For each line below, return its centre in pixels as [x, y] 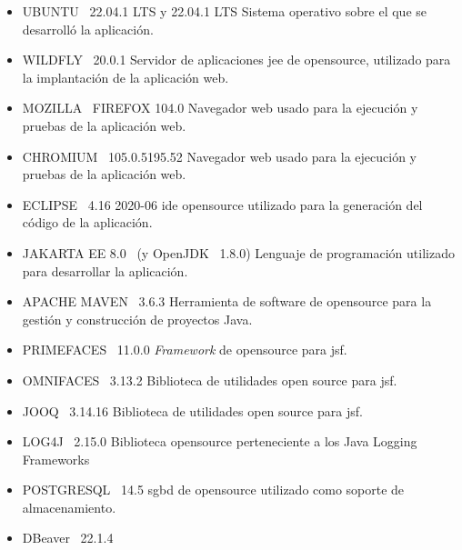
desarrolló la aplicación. [88, 29]
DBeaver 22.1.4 [68, 538]
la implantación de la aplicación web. [126, 77]
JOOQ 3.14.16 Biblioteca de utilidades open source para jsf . [192, 410]
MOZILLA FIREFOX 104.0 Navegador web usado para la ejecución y [220, 108]
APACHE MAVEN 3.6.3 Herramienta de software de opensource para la [227, 301]
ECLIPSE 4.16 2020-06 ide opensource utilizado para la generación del [222, 204]
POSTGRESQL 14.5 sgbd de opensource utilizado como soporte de [213, 490]
